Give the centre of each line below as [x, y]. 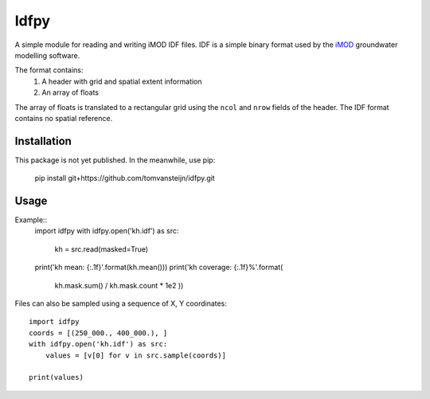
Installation [43, 141]
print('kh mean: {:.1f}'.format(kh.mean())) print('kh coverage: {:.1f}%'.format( [159, 268]
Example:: [31, 220]
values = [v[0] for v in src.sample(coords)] [136, 355]
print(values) [56, 377]
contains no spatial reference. [64, 118]
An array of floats [70, 92]
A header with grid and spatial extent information [122, 81]
